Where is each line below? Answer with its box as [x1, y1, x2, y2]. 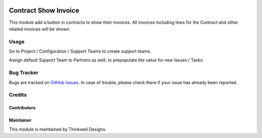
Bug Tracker [9, 69, 39, 76]
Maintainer [9, 117, 32, 123]
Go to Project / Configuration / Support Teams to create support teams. [9, 49, 151, 54]
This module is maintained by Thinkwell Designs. [9, 126, 107, 132]
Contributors [9, 105, 36, 111]
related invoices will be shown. [9, 26, 70, 32]
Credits [9, 91, 27, 98]
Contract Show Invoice [9, 6, 80, 15]
